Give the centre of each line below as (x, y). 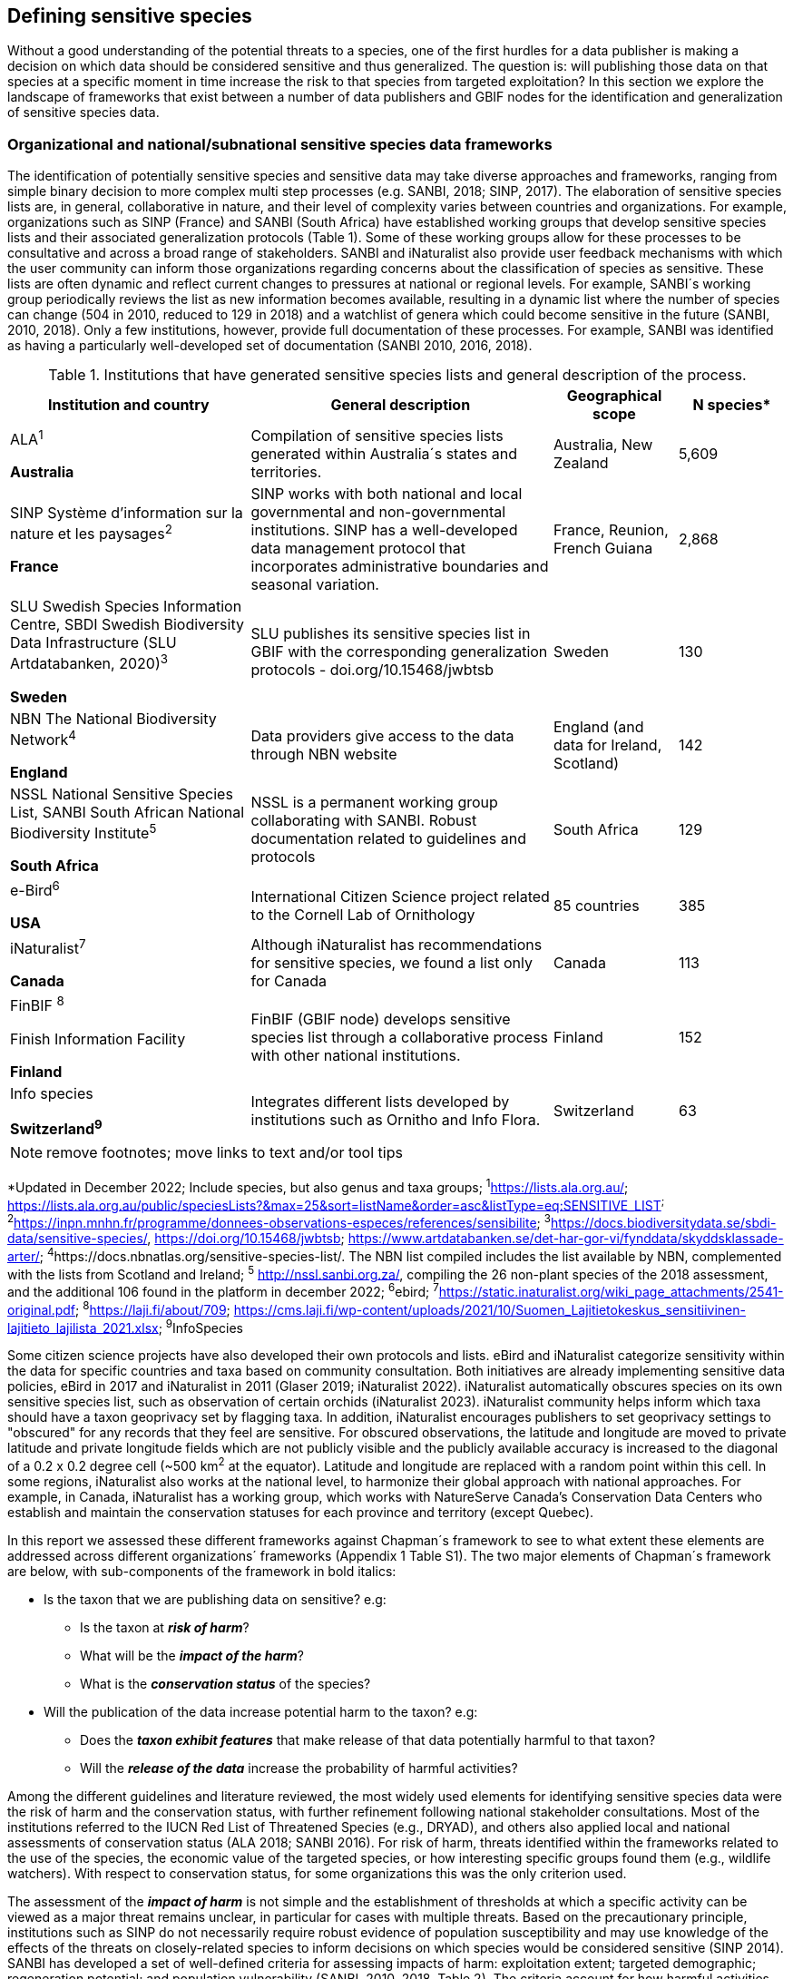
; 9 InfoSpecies (201, 1326)
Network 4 (43, 738)
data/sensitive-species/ (78, 1239)
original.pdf (42, 1309)
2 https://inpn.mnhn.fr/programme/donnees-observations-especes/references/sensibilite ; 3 (279, 1222)
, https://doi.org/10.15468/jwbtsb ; (246, 1239)
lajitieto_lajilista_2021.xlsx (83, 1327)
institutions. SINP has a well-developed (384, 530)
